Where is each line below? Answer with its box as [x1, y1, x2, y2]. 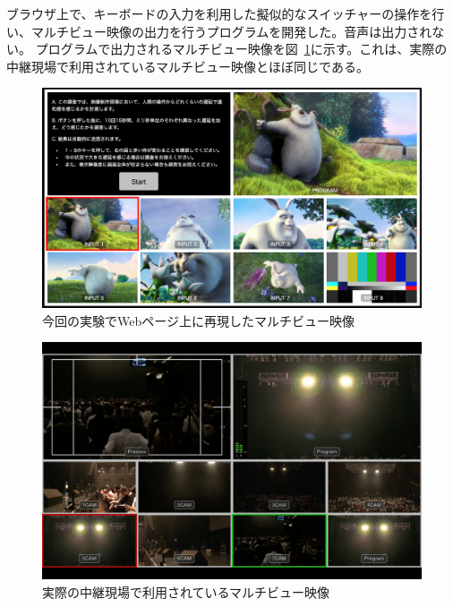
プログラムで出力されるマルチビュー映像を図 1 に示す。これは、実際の [35, 39, 448, 58]
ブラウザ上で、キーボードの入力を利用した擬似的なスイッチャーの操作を [6, 4, 432, 22]
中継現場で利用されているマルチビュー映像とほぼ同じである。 [6, 56, 369, 75]
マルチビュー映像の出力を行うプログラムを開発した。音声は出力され [30, 21, 432, 40]
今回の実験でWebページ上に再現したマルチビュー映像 [42, 311, 355, 329]
